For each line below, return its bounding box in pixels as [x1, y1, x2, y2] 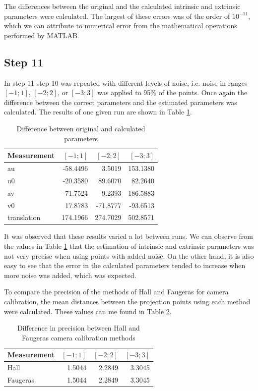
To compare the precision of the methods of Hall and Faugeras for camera [4, 286, 229, 297]
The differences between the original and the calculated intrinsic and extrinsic [4, 1, 241, 11]
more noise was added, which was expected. [4, 270, 136, 280]
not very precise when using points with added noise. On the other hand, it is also [4, 250, 254, 261]
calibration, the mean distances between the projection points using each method [4, 296, 251, 307]
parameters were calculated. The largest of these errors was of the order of [4, 10, 230, 21]
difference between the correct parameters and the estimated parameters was [4, 97, 237, 107]
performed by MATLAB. [4, 30, 79, 40]
